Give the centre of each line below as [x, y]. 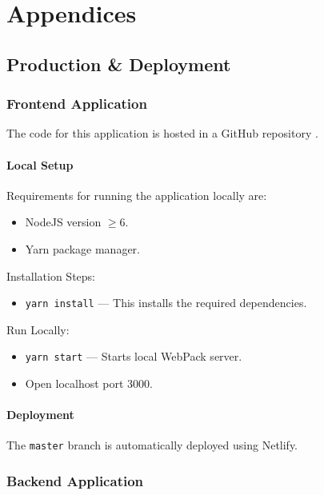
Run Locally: [38, 329]
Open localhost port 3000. [89, 383]
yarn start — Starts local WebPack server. [134, 356]
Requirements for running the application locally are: [137, 195]
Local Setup [40, 164]
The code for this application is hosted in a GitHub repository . [162, 133]
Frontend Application [77, 104]
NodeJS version [63, 222]
